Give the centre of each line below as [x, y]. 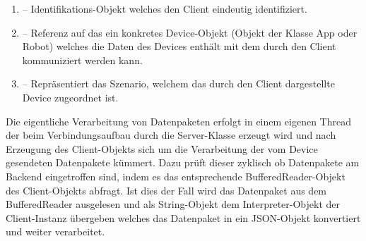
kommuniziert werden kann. [82, 60]
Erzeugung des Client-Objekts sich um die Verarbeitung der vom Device [162, 148]
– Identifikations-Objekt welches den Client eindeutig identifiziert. [165, 8]
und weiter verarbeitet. [55, 231]
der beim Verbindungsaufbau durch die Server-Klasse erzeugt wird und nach [171, 135]
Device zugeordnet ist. [70, 97]
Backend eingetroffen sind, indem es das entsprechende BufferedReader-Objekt [176, 176]
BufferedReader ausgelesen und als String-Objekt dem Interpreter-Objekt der [173, 204]
